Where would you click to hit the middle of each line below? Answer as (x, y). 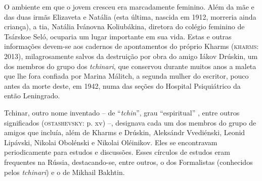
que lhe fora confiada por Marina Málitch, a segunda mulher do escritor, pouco (126, 76)
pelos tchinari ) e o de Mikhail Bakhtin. (64, 172)
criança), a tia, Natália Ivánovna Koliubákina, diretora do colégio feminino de (124, 26)
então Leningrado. (32, 96)
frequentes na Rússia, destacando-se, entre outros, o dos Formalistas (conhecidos (128, 162)
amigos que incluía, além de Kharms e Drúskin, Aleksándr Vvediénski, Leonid (125, 132)
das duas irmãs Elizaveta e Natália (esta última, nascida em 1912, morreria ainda (130, 16)
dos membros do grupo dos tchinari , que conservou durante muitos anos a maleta (130, 66)
